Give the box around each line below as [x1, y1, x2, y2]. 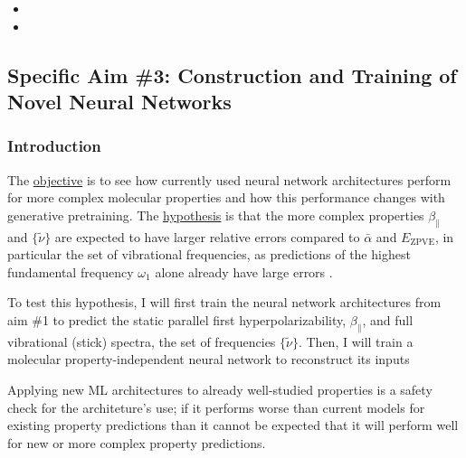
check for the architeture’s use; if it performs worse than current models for [7, 397, 425, 416]
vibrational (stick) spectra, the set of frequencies [7, 332, 276, 351]
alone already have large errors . [155, 262, 333, 281]
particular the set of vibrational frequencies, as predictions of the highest [7, 245, 411, 264]
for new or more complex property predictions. [7, 433, 266, 452]
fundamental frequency [7, 262, 134, 281]
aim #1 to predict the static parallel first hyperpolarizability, [7, 310, 347, 329]
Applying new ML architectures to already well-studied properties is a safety [7, 379, 433, 398]
